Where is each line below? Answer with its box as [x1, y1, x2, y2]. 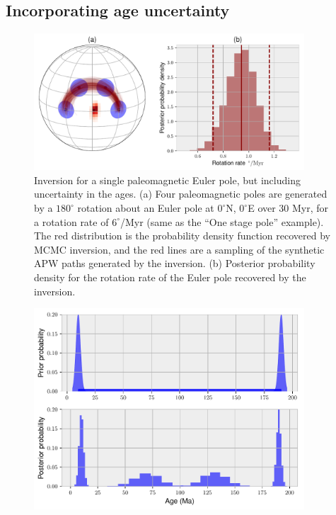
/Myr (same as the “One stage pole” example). [120, 214, 324, 229]
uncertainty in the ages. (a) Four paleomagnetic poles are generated [34, 186, 328, 201]
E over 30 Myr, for [248, 200, 329, 215]
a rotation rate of [34, 214, 109, 229]
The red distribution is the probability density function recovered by [34, 228, 330, 243]
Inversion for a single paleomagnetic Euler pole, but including [34, 172, 301, 187]
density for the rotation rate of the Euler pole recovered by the [34, 269, 306, 284]
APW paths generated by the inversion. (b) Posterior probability [34, 256, 315, 271]
